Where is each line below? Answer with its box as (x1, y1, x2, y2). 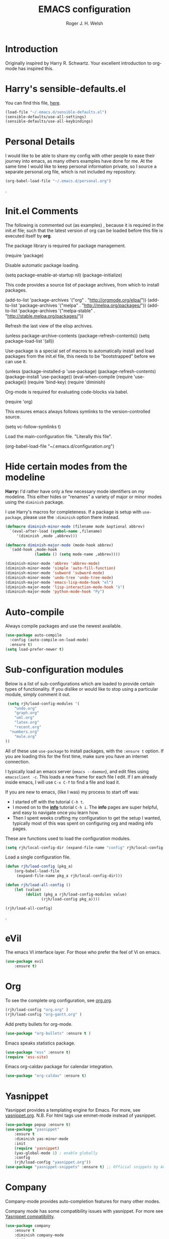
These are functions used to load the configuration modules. (5, 835, 131, 841)
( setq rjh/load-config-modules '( (7, 701, 80, 706)
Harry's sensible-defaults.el (5, 83, 126, 94)
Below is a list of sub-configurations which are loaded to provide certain (5, 681, 155, 687)
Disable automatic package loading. (5, 262, 79, 268)
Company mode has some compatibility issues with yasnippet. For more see (5, 1208, 163, 1214)
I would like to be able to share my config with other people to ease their (5, 153, 155, 159)
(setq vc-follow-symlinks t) (5, 423, 61, 430)
